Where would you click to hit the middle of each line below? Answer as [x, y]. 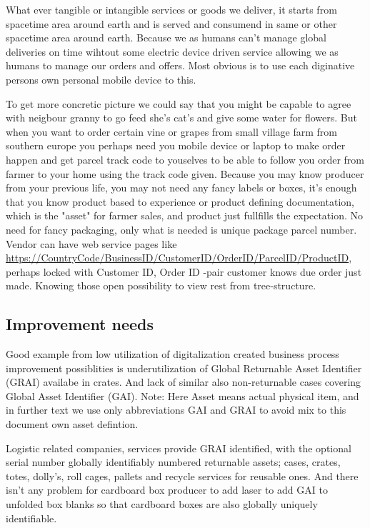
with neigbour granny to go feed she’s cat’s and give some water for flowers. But [181, 118]
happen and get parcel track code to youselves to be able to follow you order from [185, 159]
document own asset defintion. [72, 424]
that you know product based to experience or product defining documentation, [180, 201]
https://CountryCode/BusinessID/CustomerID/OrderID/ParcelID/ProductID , [179, 258]
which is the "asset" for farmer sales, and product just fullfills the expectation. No [185, 215]
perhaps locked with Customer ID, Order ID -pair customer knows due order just [184, 271]
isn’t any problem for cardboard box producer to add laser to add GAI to [167, 490]
